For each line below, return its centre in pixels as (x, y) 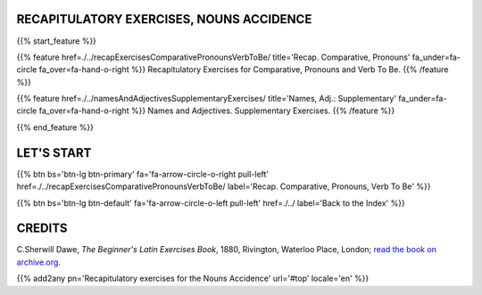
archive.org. (39, 262)
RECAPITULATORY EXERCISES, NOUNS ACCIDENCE (164, 19)
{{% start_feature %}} (57, 41)
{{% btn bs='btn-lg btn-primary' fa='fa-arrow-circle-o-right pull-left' (143, 174)
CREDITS (42, 229)
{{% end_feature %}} (55, 127)
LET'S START (54, 153)
